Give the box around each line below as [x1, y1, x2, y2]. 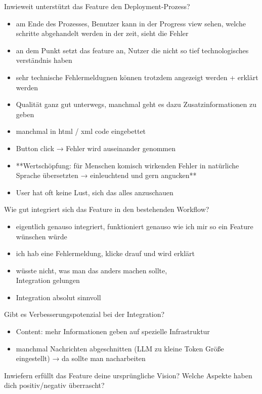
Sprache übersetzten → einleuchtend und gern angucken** [16, 170, 197, 181]
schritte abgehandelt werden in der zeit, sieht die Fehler [16, 28, 189, 39]
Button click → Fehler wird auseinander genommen [16, 142, 176, 153]
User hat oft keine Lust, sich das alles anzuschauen [16, 187, 173, 197]
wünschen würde [16, 231, 67, 241]
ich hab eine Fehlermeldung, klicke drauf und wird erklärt [16, 248, 195, 259]
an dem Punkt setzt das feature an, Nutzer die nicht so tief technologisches [16, 45, 249, 55]
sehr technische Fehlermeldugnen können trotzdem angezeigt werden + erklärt [16, 71, 258, 82]
